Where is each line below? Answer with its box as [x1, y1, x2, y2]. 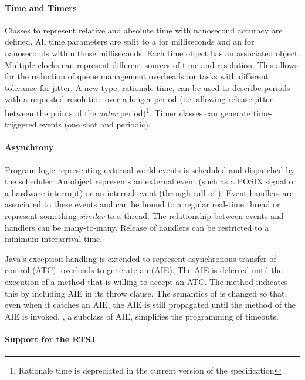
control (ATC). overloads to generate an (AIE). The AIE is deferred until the [5, 264, 283, 276]
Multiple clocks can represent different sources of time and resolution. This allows [5, 58, 298, 70]
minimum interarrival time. [5, 233, 103, 245]
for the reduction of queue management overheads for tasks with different [5, 70, 269, 82]
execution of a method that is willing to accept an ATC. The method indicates [5, 275, 288, 287]
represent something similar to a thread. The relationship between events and [5, 209, 284, 221]
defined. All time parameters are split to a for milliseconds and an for [5, 35, 255, 48]
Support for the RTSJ [5, 332, 96, 345]
